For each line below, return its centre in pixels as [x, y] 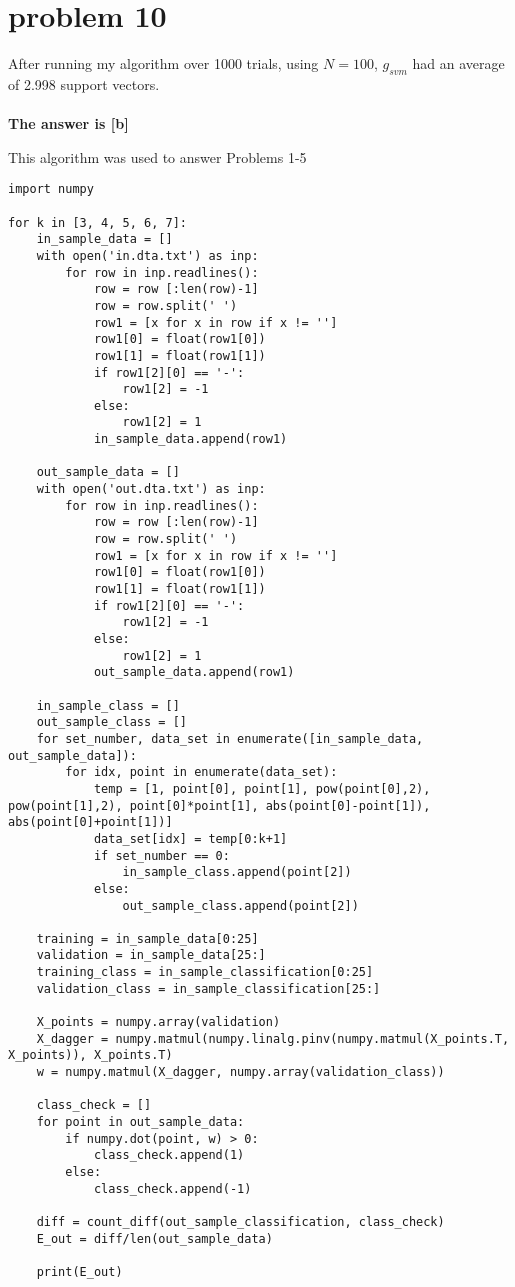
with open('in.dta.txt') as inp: [147, 255]
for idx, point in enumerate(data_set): [201, 772]
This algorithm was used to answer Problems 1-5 [157, 156]
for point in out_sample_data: [140, 1122]
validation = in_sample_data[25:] [151, 955]
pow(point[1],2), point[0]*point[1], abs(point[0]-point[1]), [219, 805]
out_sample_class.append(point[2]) [240, 905]
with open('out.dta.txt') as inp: [151, 489]
